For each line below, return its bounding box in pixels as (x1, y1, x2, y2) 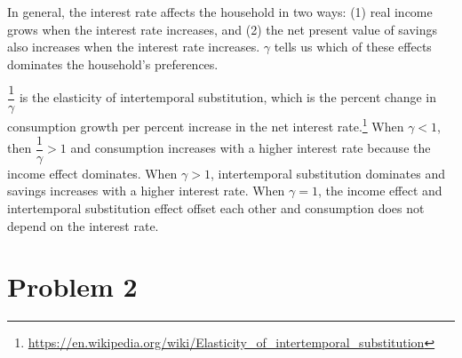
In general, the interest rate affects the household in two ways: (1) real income (7, 3, 433, 20)
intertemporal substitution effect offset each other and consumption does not (7, 198, 425, 217)
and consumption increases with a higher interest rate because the (70, 139, 431, 157)
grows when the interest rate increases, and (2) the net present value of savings (7, 20, 438, 38)
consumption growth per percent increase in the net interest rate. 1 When (7, 115, 404, 136)
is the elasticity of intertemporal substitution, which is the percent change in (19, 88, 437, 107)
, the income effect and (318, 181, 442, 200)
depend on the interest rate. (7, 216, 159, 235)
